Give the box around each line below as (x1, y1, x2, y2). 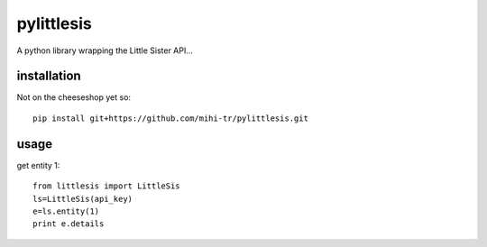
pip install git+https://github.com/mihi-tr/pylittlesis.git (32, 113, 308, 123)
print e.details (32, 219, 105, 229)
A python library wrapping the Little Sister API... (16, 45, 194, 56)
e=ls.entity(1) (32, 206, 100, 216)
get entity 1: (16, 160, 60, 170)
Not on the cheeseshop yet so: (16, 92, 131, 103)
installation (16, 69, 81, 84)
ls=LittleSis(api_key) (32, 194, 133, 204)
